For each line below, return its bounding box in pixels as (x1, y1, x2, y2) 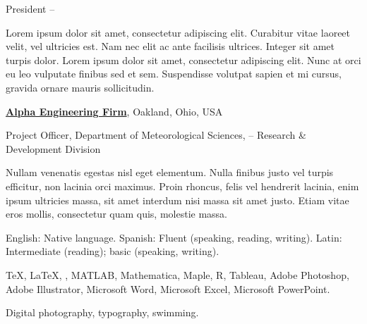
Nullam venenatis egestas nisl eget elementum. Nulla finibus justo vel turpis (6, 165, 334, 180)
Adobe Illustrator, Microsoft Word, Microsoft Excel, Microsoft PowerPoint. (6, 281, 330, 296)
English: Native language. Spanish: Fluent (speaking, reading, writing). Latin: (6, 230, 342, 244)
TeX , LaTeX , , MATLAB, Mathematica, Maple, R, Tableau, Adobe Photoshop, (6, 267, 349, 282)
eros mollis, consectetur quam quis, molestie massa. (6, 206, 228, 221)
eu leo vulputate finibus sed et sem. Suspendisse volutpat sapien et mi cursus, (6, 66, 342, 81)
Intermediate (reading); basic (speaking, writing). (6, 244, 219, 258)
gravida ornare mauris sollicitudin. (6, 80, 155, 94)
